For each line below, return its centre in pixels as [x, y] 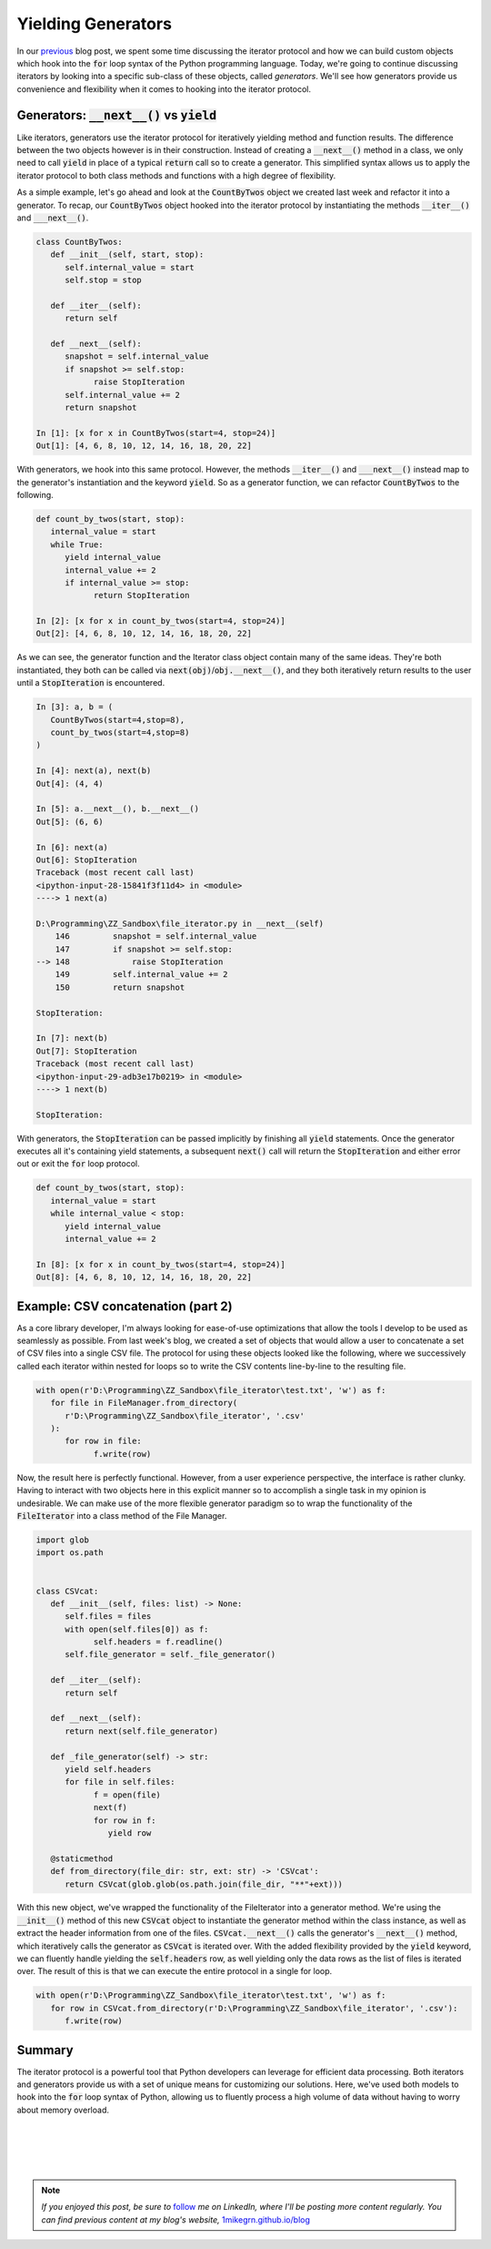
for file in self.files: [120, 1782]
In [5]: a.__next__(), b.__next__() [118, 809]
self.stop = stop [104, 280]
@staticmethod [82, 1858]
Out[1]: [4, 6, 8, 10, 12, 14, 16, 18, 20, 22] [144, 446]
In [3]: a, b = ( [75, 707]
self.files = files [108, 1617]
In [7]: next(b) [72, 1038]
